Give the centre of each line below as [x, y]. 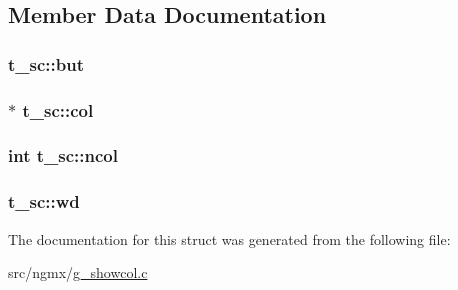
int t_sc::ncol [63, 155]
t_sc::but [46, 63]
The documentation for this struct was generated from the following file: [229, 238]
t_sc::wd [44, 201]
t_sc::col [58, 109]
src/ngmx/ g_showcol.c [78, 272]
